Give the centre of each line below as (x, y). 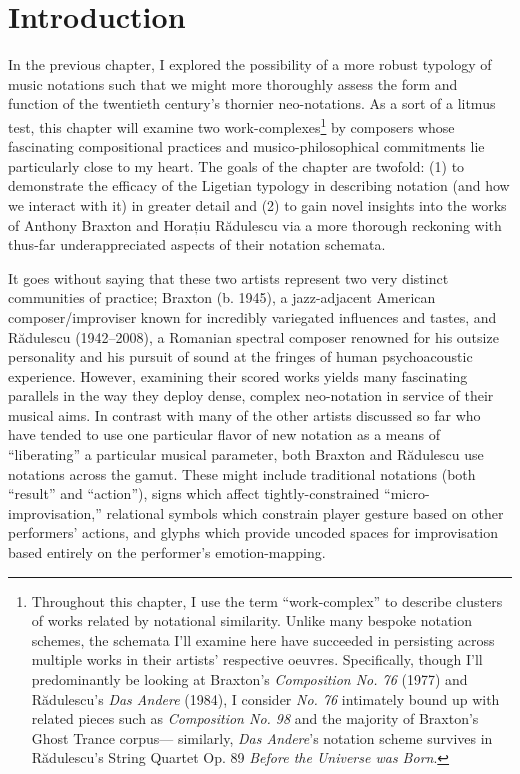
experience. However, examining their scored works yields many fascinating (238, 375)
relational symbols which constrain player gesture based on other (305, 512)
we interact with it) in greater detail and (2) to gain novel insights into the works (257, 204)
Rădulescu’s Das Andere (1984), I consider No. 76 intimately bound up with (265, 698)
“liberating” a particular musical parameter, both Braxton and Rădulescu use (246, 454)
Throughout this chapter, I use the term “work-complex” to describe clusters (267, 600)
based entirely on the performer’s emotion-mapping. (167, 552)
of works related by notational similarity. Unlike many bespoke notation (252, 620)
